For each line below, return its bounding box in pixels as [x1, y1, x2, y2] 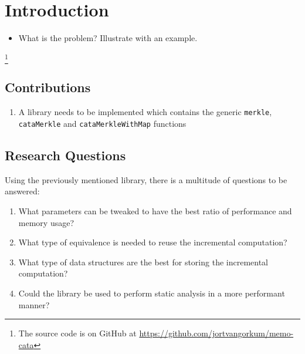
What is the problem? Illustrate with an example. [18, 32, 198, 44]
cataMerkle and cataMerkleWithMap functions [18, 117, 187, 129]
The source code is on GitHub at [18, 327, 137, 339]
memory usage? [18, 216, 74, 228]
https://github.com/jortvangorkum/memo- [139, 327, 294, 339]
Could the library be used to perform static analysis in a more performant [18, 286, 285, 299]
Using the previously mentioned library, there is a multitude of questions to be [5, 173, 287, 186]
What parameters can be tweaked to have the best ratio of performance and [18, 204, 292, 217]
